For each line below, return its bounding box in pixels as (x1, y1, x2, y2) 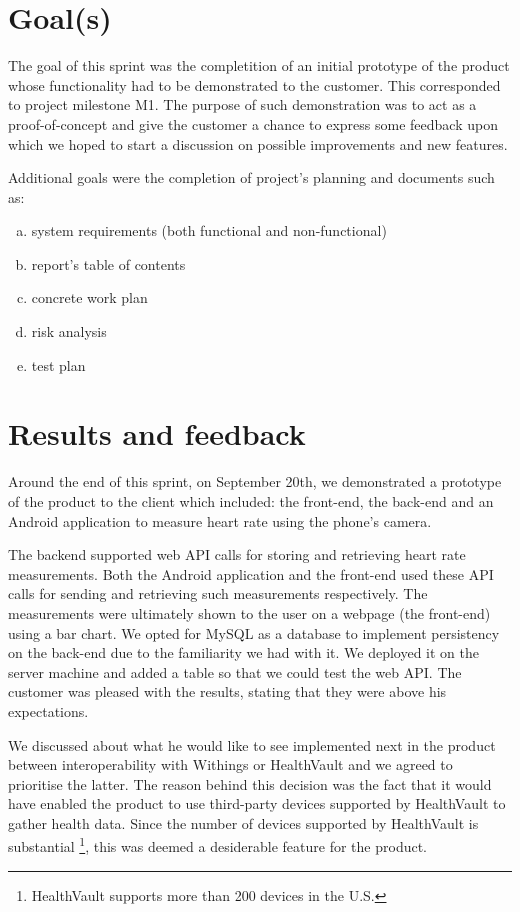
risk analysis (31, 321, 107, 342)
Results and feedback (8, 413, 306, 454)
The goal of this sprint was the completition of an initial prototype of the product (8, 55, 510, 76)
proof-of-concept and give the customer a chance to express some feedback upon (8, 113, 498, 134)
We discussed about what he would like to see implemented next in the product (8, 734, 496, 755)
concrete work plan (31, 287, 148, 308)
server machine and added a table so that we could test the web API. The (8, 661, 462, 682)
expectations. (8, 700, 89, 721)
